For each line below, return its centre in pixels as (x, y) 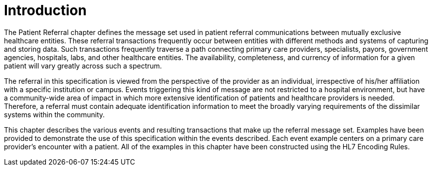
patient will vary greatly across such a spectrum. (83, 66)
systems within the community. (55, 114)
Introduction (45, 10)
